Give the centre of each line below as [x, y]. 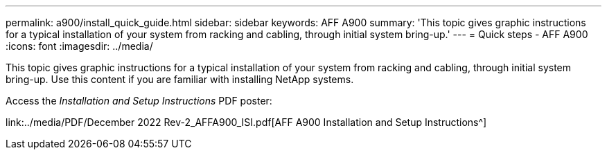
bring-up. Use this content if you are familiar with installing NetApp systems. [180, 79]
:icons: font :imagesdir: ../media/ [79, 46]
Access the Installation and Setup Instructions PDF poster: [139, 101]
